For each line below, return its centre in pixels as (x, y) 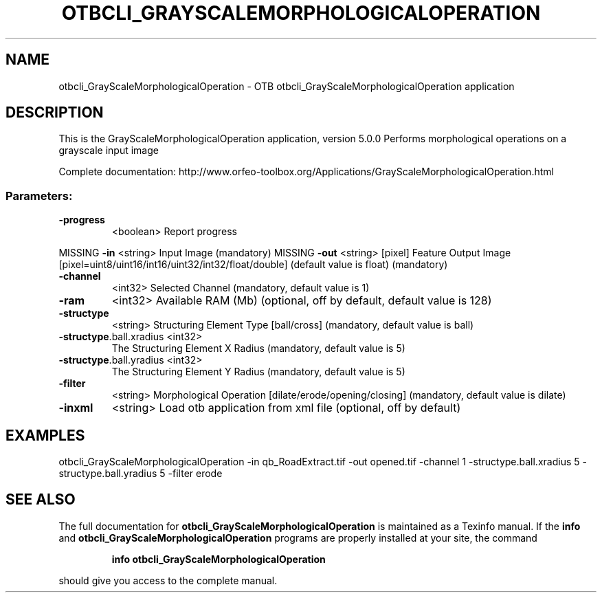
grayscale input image (109, 151)
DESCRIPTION (55, 113)
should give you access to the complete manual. (168, 580)
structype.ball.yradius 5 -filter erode (141, 474)
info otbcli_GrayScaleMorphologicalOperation (219, 559)
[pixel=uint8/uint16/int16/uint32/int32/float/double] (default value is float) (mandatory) (253, 265)
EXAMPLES (45, 435)
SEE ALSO (41, 500)
